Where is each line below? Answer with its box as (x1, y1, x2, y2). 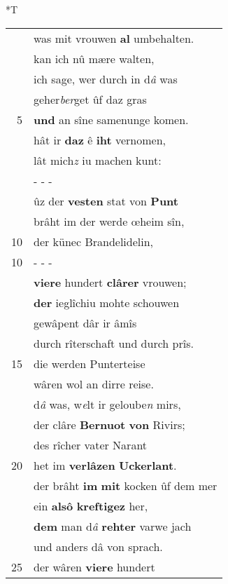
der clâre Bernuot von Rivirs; (34, 416, 185, 433)
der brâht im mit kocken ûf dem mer (34, 477, 218, 494)
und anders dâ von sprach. (34, 538, 163, 555)
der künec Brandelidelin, (34, 233, 154, 250)
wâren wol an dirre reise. (34, 375, 154, 392)
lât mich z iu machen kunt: (34, 151, 162, 168)
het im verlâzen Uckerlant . (34, 456, 177, 473)
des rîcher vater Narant (34, 436, 148, 453)
